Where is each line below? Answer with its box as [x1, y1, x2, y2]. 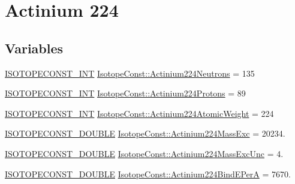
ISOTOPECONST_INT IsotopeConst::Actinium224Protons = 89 [5, 87, 246, 99]
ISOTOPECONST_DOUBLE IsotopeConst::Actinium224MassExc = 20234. [5, 127, 285, 140]
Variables [5, 38, 64, 57]
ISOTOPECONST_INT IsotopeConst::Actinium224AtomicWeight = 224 [5, 107, 274, 119]
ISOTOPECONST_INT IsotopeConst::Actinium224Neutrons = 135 [5, 67, 255, 79]
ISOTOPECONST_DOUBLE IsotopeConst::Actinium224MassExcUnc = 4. [5, 147, 284, 159]
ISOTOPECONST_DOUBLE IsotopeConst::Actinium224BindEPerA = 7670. [5, 167, 291, 180]
